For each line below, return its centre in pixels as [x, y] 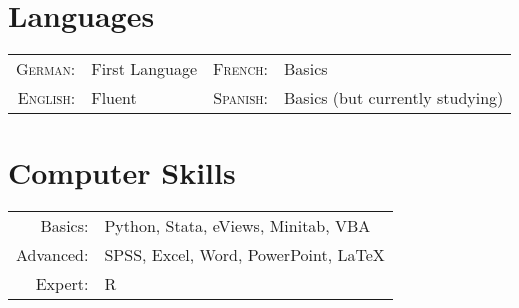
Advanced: [52, 255]
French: [241, 69]
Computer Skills [122, 172]
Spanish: [241, 98]
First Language [144, 69]
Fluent [114, 98]
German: [46, 69]
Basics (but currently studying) [394, 98]
